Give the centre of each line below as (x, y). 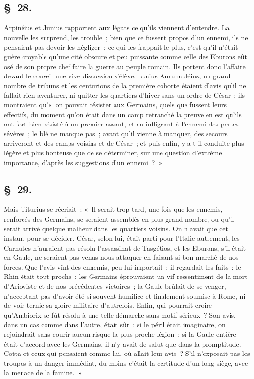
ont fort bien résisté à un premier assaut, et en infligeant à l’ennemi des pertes (121, 124)
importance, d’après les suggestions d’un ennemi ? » (83, 162)
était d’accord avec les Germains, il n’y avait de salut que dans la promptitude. (123, 343)
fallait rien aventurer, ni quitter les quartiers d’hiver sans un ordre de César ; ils (125, 95)
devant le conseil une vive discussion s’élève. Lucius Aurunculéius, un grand (117, 76)
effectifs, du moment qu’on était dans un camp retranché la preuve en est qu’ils (123, 114)
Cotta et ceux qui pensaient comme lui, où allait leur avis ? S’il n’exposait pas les (127, 353)
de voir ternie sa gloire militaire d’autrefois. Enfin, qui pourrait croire (108, 305)
